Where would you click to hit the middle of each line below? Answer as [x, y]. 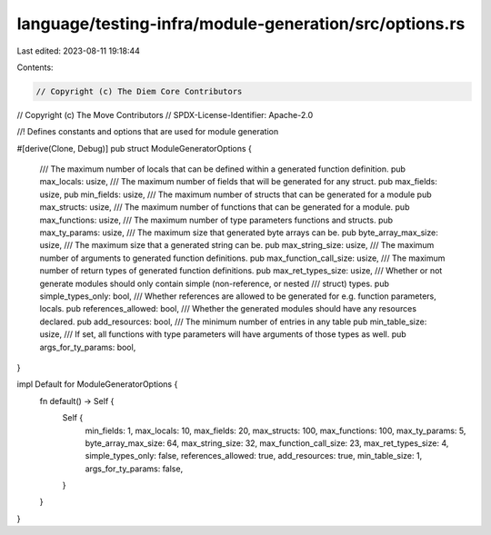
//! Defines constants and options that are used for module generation [148, 132]
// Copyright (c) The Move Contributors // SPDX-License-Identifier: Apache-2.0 [165, 114]
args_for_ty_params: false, [134, 469]
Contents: [35, 67]
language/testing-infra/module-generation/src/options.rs [241, 24]
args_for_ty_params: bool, [88, 347]
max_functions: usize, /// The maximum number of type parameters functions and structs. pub [216, 220]
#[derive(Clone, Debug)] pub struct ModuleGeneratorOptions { [134, 148]
